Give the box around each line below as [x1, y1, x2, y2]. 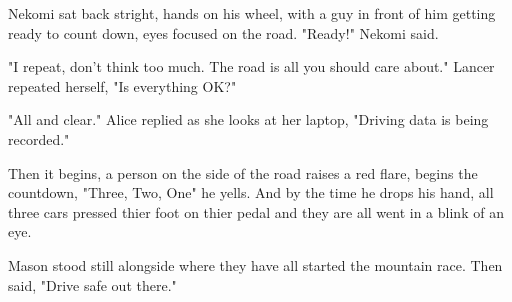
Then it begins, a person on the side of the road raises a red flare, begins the [8, 162, 478, 183]
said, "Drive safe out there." [8, 274, 177, 295]
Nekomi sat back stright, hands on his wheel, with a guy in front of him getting [8, 3, 496, 23]
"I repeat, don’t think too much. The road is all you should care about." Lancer [8, 56, 495, 77]
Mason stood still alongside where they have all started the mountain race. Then [8, 254, 503, 275]
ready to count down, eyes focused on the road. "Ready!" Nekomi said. [8, 22, 439, 43]
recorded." [8, 128, 70, 149]
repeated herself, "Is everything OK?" [8, 75, 237, 96]
